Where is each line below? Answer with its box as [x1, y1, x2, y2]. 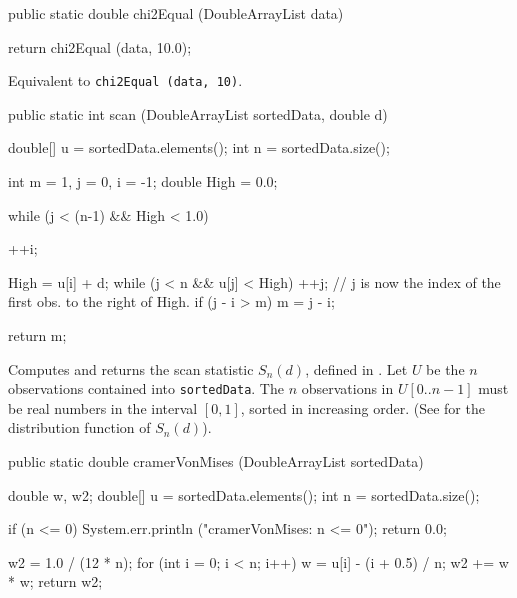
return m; [8, 325, 67, 345]
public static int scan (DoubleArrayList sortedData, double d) [8, 103, 388, 124]
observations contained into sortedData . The [8, 378, 284, 399]
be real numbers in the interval [8, 397, 198, 418]
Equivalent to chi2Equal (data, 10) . [8, 70, 243, 91]
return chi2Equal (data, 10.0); [8, 36, 192, 57]
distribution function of [8, 417, 151, 438]
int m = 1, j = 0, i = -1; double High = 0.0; [8, 171, 278, 192]
